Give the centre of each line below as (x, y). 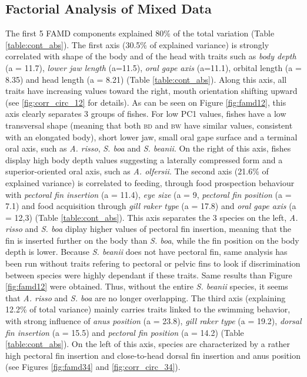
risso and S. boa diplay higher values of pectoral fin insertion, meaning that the (149, 229)
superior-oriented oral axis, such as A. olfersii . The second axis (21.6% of (137, 171)
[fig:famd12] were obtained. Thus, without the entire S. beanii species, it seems (147, 286)
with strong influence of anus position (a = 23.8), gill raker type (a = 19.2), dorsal (153, 321)
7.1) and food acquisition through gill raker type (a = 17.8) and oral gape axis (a (151, 206)
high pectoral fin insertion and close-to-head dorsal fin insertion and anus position (153, 355)
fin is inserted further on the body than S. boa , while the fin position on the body (152, 240)
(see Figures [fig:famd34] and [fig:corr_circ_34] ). (93, 367)
